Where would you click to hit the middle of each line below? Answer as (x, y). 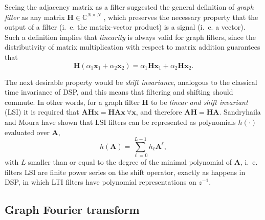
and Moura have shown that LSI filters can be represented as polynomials (120, 122)
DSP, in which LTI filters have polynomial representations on (101, 182)
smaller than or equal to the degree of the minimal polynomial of (130, 162)
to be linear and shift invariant (199, 102)
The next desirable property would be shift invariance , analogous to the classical (131, 82)
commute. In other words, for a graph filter (72, 102)
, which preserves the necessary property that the (181, 17)
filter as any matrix (35, 17)
